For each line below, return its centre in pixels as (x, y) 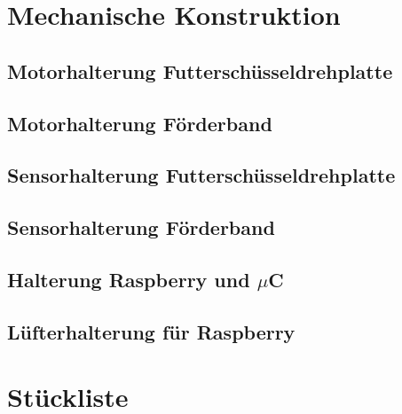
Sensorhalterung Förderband (141, 227)
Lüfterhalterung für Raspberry (151, 331)
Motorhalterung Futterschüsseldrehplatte (200, 70)
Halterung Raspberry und (129, 279)
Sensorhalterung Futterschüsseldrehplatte (201, 175)
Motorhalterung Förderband (140, 123)
